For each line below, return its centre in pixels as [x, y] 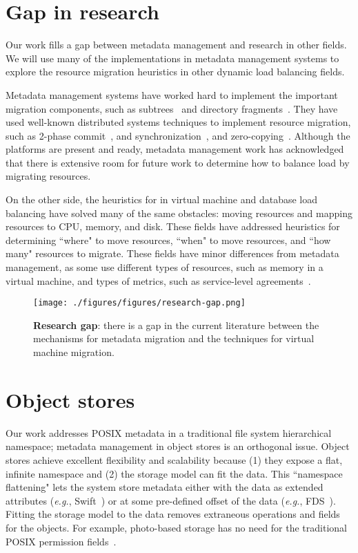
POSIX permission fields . [61, 541]
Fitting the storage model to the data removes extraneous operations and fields [173, 514]
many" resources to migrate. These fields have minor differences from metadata [172, 253]
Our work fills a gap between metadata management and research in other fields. [176, 45]
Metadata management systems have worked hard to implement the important [172, 94]
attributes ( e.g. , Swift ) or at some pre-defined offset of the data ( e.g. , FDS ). [171, 500]
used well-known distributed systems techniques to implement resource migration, [178, 122]
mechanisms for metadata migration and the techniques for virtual [174, 338]
